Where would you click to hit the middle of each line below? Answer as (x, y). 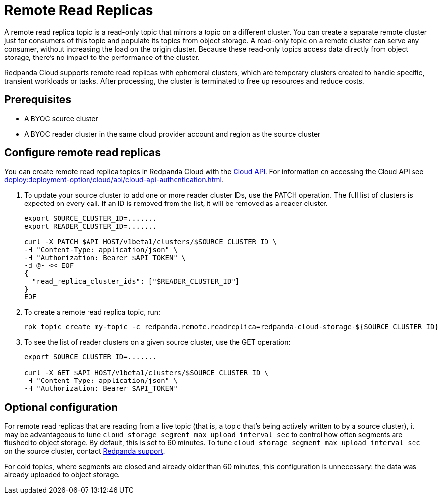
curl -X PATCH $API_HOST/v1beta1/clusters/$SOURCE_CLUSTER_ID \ (151, 242)
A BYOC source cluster (61, 118)
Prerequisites (38, 100)
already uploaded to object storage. (62, 475)
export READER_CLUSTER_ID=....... (90, 226)
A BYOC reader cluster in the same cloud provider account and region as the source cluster (172, 134)
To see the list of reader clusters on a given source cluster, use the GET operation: (157, 342)
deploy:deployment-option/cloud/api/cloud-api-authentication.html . (114, 180)
